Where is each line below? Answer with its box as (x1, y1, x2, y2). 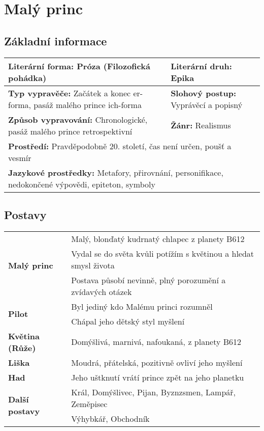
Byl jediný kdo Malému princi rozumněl (71, 300, 213, 312)
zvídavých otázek (71, 285, 132, 298)
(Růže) (8, 341, 36, 354)
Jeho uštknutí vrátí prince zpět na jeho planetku (71, 371, 244, 383)
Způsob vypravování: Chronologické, (8, 113, 148, 125)
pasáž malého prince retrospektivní (8, 125, 133, 137)
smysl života (71, 259, 115, 271)
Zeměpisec (71, 397, 108, 410)
